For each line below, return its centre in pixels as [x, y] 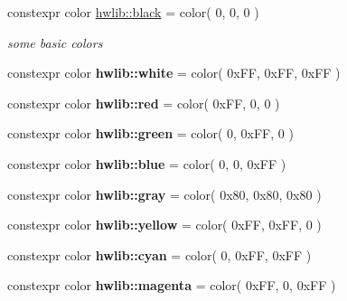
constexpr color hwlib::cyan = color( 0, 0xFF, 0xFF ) [159, 254]
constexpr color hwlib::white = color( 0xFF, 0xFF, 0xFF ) [174, 73]
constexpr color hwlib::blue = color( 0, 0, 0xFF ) [147, 163]
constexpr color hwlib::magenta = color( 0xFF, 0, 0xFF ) [172, 285]
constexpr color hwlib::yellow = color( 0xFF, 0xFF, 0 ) [164, 225]
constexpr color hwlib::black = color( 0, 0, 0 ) [133, 12]
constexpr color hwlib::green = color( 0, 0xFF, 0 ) [150, 133]
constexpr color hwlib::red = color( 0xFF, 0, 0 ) [144, 103]
